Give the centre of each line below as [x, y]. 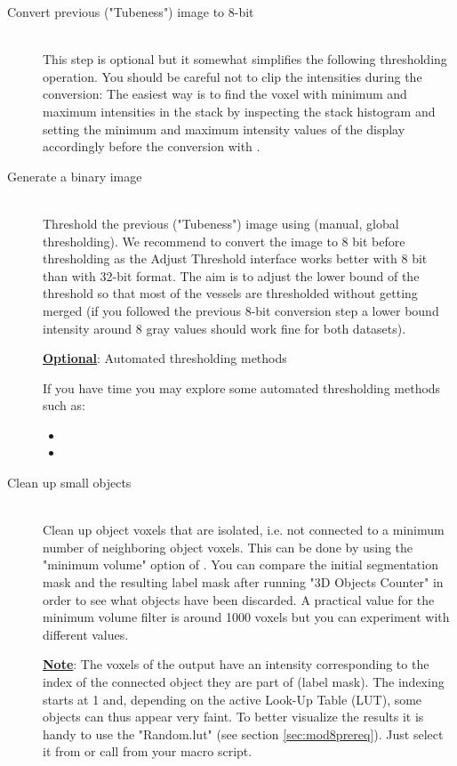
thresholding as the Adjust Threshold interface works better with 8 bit [235, 258]
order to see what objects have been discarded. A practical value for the [239, 599]
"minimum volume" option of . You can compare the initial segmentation [241, 564]
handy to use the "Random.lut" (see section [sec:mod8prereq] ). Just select [243, 734]
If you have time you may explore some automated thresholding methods [242, 387]
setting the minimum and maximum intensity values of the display [224, 129]
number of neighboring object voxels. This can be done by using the [228, 547]
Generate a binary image [75, 176]
